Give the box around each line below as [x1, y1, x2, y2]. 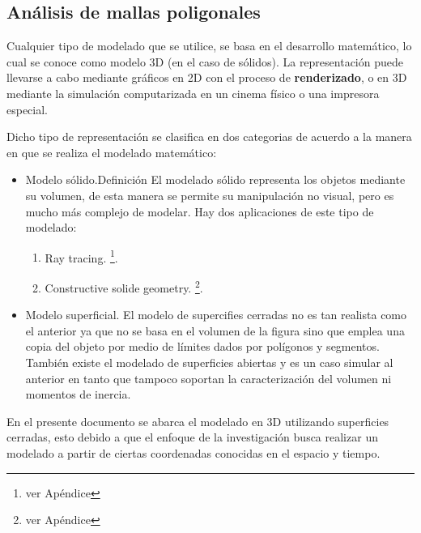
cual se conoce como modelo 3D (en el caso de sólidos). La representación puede [6, 53, 403, 70]
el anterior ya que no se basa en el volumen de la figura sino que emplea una [25, 322, 405, 339]
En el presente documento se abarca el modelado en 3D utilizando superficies [6, 412, 389, 429]
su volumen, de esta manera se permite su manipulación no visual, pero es [25, 186, 394, 203]
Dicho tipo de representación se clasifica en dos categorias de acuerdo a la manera [6, 128, 412, 145]
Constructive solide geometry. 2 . [45, 276, 203, 296]
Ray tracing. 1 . [45, 246, 118, 266]
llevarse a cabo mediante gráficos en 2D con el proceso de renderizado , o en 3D [6, 69, 407, 86]
